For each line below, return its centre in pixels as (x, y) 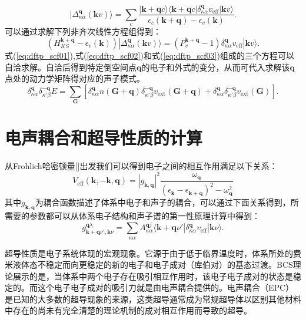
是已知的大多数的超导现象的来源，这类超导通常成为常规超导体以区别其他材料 (153, 299)
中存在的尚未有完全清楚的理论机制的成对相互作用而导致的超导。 (128, 310)
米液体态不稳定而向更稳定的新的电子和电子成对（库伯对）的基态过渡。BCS (149, 265)
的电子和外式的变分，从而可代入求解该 (216, 67)
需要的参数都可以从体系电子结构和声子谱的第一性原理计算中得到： (132, 216)
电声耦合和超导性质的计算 (104, 138)
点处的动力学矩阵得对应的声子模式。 (75, 78)
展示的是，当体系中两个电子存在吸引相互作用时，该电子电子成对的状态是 (153, 276)
